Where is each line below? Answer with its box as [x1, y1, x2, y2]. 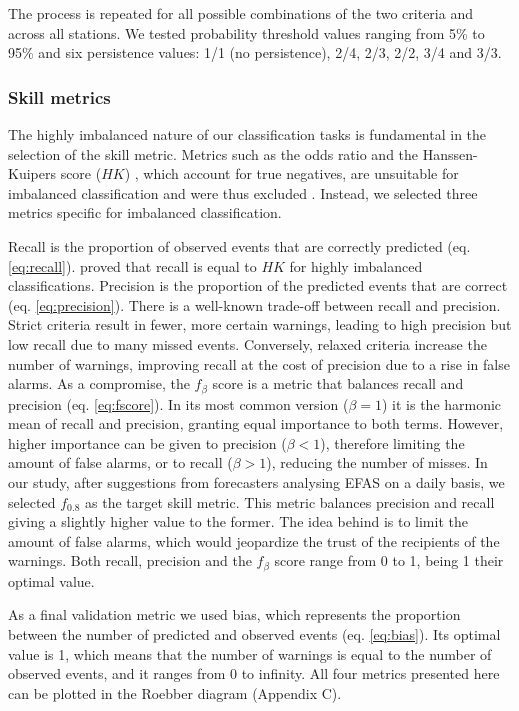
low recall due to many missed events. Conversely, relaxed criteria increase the [8, 333, 487, 354]
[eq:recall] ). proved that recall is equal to [8, 255, 257, 276]
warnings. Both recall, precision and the [8, 550, 252, 571]
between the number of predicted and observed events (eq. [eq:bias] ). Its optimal [8, 623, 501, 644]
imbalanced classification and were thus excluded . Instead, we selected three [8, 182, 478, 203]
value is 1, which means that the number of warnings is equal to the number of [8, 643, 492, 664]
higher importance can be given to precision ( [8, 432, 287, 453]
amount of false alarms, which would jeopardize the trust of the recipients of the [8, 530, 500, 551]
